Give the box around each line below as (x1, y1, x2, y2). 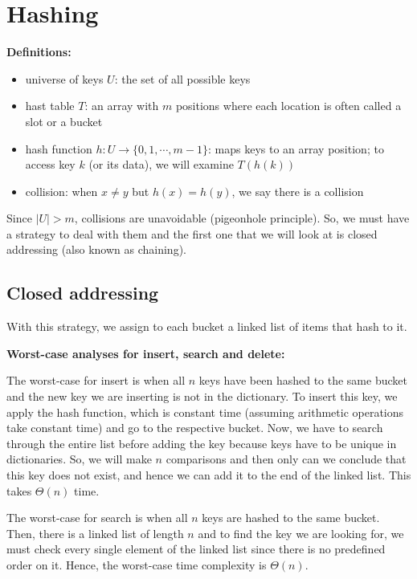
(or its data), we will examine (88, 156, 234, 173)
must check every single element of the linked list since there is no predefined (6, 540, 386, 557)
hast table (25, 97, 75, 114)
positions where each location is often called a (175, 97, 402, 114)
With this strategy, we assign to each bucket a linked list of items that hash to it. (6, 318, 407, 335)
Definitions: (6, 43, 72, 60)
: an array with (84, 97, 159, 114)
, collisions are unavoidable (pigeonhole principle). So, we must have (74, 210, 410, 226)
